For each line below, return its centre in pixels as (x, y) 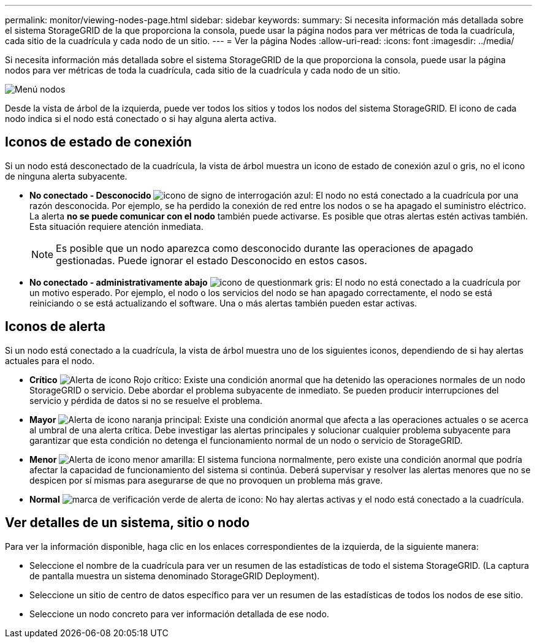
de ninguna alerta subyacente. (66, 176)
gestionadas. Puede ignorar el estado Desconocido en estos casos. (211, 260)
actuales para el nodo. (50, 360)
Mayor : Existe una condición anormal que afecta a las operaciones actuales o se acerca (279, 419)
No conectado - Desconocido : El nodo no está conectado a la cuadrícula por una (274, 195)
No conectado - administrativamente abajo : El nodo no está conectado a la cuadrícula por (275, 282)
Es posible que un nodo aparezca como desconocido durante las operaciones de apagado (265, 248)
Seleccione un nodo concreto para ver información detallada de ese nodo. (179, 614)
